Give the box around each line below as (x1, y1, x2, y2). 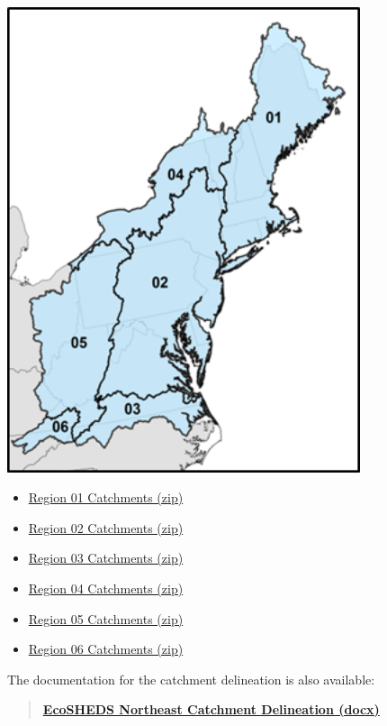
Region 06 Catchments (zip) (28, 639, 184, 658)
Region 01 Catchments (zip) (28, 488, 184, 507)
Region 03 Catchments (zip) (28, 548, 184, 567)
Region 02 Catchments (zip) (28, 518, 184, 537)
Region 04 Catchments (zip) (28, 578, 184, 597)
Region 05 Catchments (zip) (28, 609, 184, 628)
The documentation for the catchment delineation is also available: (7, 669, 375, 688)
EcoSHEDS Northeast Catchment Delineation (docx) (42, 700, 380, 719)
